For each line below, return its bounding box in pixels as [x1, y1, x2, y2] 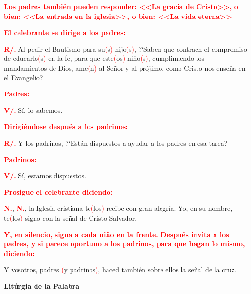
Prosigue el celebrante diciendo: [4, 186, 113, 197]
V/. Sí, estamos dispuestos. [4, 170, 86, 181]
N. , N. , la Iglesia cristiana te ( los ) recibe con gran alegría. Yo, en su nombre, [4, 203, 233, 213]
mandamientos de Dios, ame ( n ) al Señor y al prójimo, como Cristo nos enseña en [4, 62, 246, 73]
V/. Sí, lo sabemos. [4, 105, 63, 115]
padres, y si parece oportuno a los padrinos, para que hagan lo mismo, [4, 239, 245, 249]
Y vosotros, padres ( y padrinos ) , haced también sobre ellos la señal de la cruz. [4, 264, 236, 275]
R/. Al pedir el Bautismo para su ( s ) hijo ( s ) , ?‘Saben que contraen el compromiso [4, 43, 247, 54]
